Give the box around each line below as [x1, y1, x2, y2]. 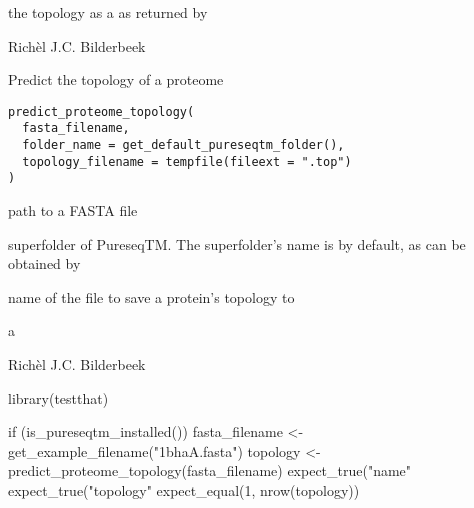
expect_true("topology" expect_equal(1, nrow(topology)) [8, 480, 360, 500]
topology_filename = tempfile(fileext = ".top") [22, 154, 352, 169]
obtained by [8, 253, 81, 274]
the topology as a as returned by [8, 2, 208, 22]
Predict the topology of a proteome [8, 69, 224, 90]
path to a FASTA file [8, 200, 138, 221]
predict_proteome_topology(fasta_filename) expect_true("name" [8, 460, 412, 481]
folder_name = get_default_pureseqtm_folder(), [22, 138, 345, 153]
